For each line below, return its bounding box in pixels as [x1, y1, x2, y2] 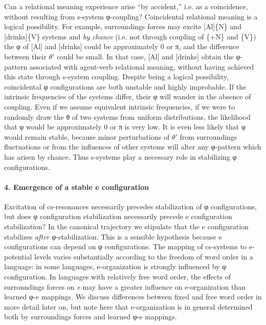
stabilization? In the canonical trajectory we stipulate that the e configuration [4, 221, 249, 232]
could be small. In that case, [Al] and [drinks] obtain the [57, 51, 234, 61]
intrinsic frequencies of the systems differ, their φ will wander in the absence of [4, 91, 251, 102]
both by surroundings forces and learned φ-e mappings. [4, 311, 177, 322]
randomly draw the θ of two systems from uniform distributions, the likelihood [4, 111, 251, 122]
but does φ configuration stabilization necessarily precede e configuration [4, 211, 232, 222]
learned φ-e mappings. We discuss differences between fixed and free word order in [4, 291, 262, 302]
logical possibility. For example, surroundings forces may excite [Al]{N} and [4, 21, 241, 32]
